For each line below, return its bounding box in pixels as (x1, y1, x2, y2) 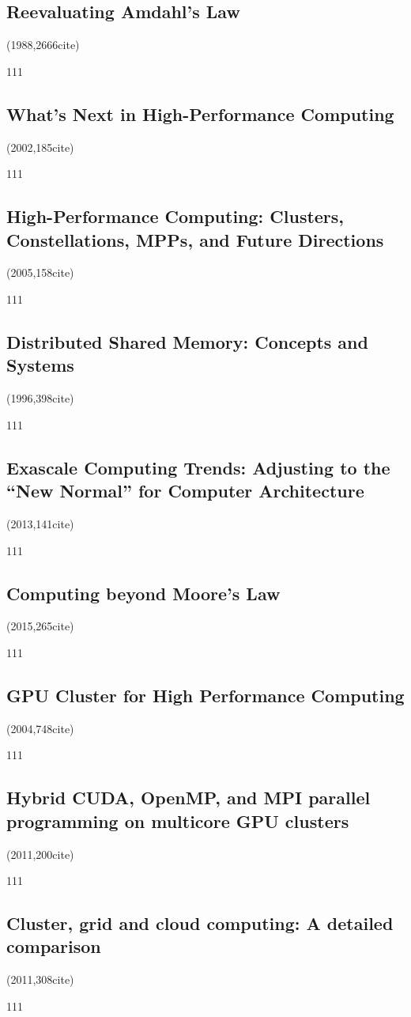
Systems (6, 353, 74, 377)
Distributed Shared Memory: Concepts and (6, 329, 368, 353)
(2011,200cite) (6, 845, 74, 862)
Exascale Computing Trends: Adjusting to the (6, 455, 390, 479)
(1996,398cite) (6, 390, 74, 406)
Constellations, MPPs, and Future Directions (6, 227, 384, 251)
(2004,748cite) (6, 720, 74, 736)
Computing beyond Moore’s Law (6, 580, 281, 605)
